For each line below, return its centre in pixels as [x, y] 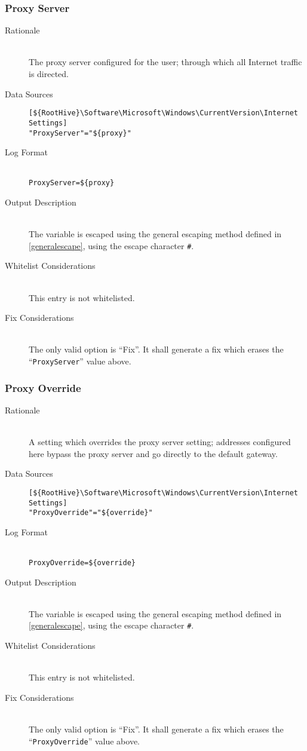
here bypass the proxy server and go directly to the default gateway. [153, 453]
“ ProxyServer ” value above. [80, 361]
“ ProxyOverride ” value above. [85, 741]
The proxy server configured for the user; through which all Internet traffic [165, 62]
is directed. [49, 73]
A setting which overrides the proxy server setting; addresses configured [160, 442]
